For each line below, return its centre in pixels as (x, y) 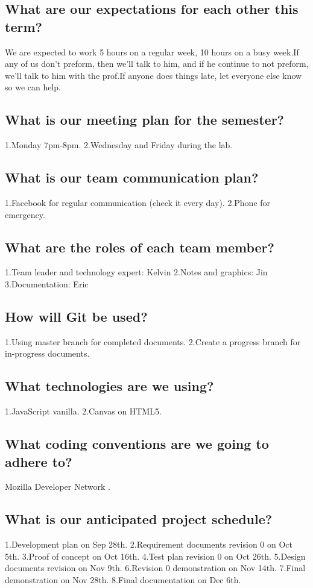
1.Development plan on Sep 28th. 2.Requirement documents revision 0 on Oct (149, 544)
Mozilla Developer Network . (58, 486)
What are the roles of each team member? (140, 247)
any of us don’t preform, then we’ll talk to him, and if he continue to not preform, (157, 64)
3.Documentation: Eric (47, 283)
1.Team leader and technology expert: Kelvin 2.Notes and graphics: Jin (136, 272)
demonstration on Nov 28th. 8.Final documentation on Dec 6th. (123, 579)
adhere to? (39, 461)
